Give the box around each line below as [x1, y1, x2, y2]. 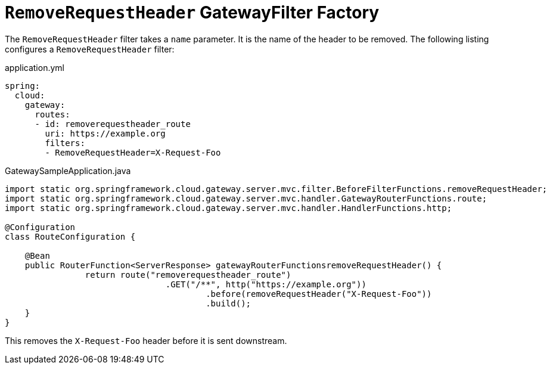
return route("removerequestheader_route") [85, 269, 291, 280]
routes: [35, 109, 70, 119]
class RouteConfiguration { [5, 231, 136, 241]
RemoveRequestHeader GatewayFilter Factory [5, 2, 380, 23]
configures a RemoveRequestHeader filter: [5, 44, 175, 54]
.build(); [206, 298, 251, 308]
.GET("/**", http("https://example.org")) [165, 279, 366, 289]
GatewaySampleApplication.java [5, 165, 131, 176]
